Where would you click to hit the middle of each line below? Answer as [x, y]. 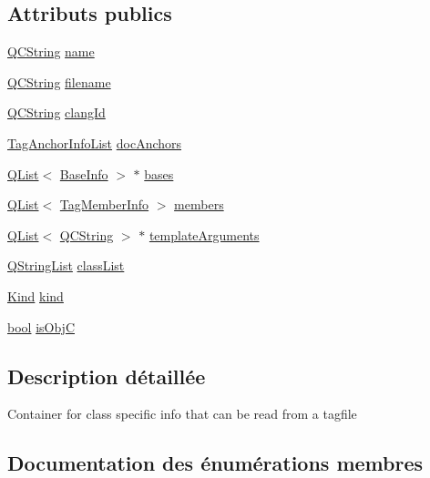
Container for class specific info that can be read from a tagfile [182, 414]
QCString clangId [56, 112]
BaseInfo [84, 173]
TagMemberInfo [104, 204]
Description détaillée [107, 376]
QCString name [51, 51]
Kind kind [36, 295]
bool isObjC [41, 326]
